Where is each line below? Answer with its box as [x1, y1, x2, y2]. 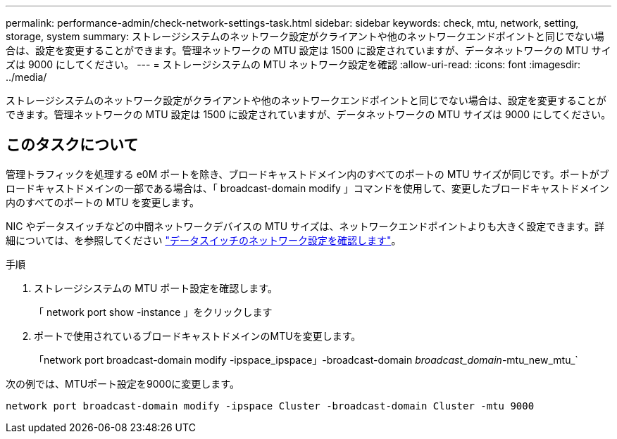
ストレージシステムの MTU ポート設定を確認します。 [34, 281, 278, 294]
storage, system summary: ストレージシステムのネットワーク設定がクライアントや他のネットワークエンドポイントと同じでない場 [6, 30, 604, 42]
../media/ [6, 71, 47, 83]
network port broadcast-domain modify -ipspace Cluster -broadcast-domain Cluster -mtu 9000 [6, 400, 535, 412]
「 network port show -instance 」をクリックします [34, 305, 273, 318]
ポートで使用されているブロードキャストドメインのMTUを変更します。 [34, 329, 361, 342]
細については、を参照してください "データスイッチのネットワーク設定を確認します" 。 [6, 234, 401, 246]
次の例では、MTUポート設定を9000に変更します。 [6, 377, 239, 390]
